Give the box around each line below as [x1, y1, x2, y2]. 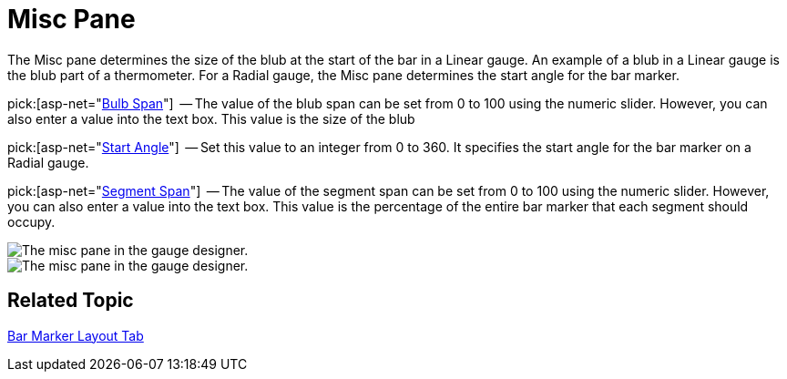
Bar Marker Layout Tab [7, 327, 144, 343]
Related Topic [7, 289, 134, 312]
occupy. [7, 213, 56, 230]
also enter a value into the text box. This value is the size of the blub [7, 110, 415, 127]
